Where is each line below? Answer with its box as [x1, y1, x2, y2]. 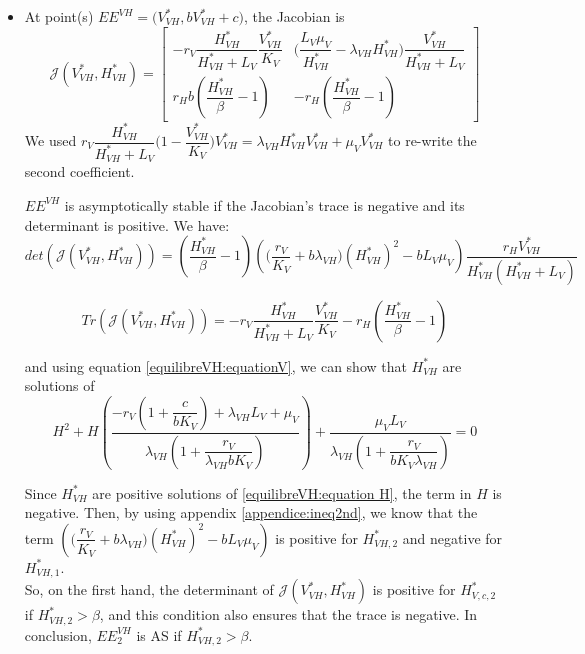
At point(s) [24, 6, 94, 26]
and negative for [402, 527, 503, 548]
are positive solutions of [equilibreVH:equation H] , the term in [92, 482, 472, 503]
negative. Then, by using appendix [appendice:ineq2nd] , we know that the [24, 502, 478, 523]
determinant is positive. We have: [24, 214, 230, 235]
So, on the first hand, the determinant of [24, 579, 274, 600]
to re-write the [388, 130, 477, 150]
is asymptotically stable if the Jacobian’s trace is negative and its [64, 194, 465, 215]
